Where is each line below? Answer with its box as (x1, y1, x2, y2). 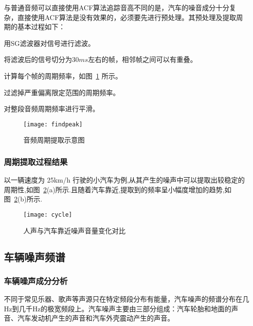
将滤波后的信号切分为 (4, 54, 72, 64)
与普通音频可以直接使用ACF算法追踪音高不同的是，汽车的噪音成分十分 (4, 2, 230, 12)
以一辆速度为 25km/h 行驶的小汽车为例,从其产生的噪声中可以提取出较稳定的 (4, 175, 245, 185)
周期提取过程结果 (4, 155, 68, 167)
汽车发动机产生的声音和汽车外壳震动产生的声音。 (17, 313, 174, 323)
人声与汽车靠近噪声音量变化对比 (23, 225, 126, 235)
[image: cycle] (23, 211, 72, 218)
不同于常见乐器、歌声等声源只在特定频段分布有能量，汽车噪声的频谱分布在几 (4, 294, 249, 304)
